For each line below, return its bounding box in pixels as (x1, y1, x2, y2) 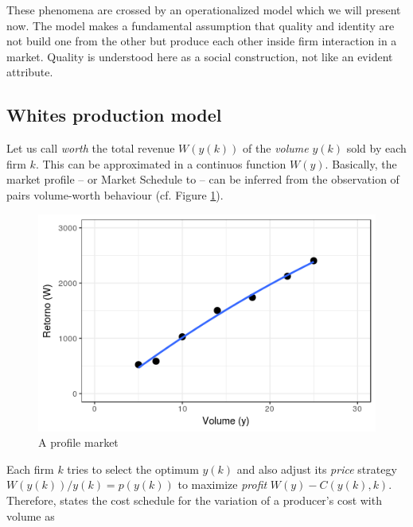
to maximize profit (177, 476, 267, 493)
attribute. (6, 64, 53, 80)
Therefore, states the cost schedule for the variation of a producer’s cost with (6, 491, 382, 508)
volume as (6, 507, 55, 524)
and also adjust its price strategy (236, 460, 397, 477)
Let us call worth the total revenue (6, 140, 175, 157)
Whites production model (6, 103, 222, 127)
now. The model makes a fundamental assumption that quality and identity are (6, 17, 395, 33)
